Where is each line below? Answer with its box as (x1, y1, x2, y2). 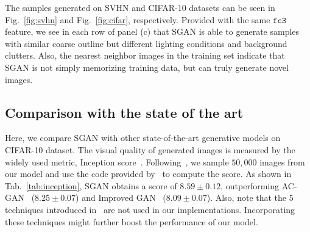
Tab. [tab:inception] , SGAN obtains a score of (5, 179, 177, 192)
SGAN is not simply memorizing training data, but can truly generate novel (5, 60, 289, 73)
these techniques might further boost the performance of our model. (5, 215, 258, 228)
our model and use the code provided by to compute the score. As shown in (5, 167, 292, 180)
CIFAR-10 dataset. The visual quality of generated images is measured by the (5, 143, 295, 156)
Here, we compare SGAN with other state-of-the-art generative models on (5, 131, 281, 144)
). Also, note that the (206, 191, 287, 204)
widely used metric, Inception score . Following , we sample (5, 155, 229, 168)
